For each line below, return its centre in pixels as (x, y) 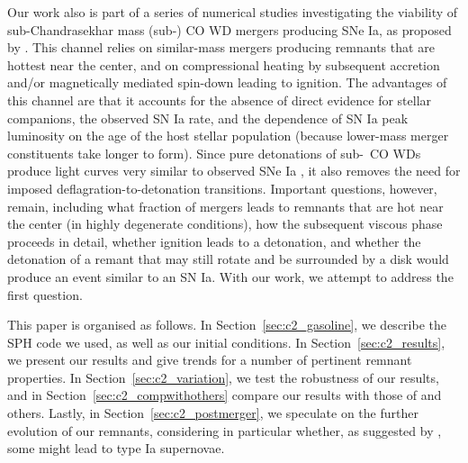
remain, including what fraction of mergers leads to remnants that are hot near (225, 206)
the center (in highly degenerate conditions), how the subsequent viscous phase (225, 224)
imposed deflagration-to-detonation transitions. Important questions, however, (222, 188)
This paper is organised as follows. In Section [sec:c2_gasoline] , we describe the (227, 325)
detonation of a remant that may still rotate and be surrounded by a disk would (228, 259)
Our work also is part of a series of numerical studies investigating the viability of (233, 12)
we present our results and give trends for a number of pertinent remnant (210, 360)
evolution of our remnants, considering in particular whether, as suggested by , (225, 430)
